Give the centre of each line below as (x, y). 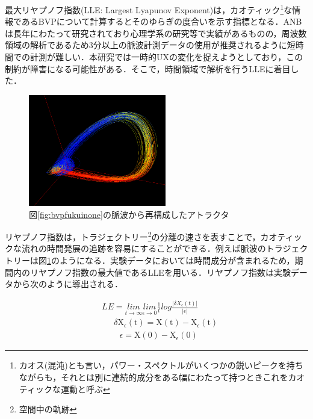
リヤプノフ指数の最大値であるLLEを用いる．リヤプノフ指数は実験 (160, 272)
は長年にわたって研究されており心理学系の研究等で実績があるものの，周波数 (156, 33)
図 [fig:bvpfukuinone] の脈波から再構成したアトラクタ (129, 214)
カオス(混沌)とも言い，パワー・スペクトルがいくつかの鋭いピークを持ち (161, 365)
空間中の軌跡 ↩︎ (48, 409)
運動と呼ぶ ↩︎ (85, 389)
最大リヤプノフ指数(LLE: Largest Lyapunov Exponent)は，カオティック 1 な (149, 9)
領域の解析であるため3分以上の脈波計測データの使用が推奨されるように (146, 45)
